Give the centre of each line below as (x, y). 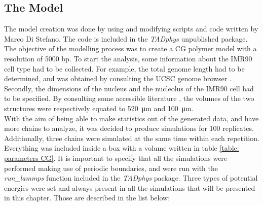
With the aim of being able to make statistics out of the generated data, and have (131, 118)
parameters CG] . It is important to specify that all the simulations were (116, 158)
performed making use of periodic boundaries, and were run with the (111, 168)
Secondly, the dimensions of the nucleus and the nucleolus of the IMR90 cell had (129, 88)
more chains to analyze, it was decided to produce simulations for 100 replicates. (129, 128)
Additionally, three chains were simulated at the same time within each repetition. (132, 138)
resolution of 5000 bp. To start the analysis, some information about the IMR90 (128, 58)
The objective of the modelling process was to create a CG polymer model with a (130, 48)
